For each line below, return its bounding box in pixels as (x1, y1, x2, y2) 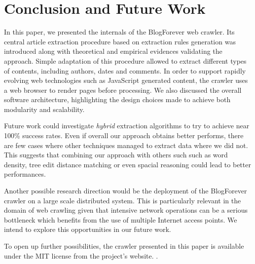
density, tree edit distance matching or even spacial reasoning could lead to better (4, 159, 251, 169)
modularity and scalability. (4, 104, 85, 114)
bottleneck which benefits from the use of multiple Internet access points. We (4, 214, 237, 225)
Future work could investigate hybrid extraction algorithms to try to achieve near (4, 120, 250, 131)
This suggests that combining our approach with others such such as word (4, 150, 228, 160)
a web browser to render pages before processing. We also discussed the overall (4, 84, 242, 95)
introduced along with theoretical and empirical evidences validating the (4, 46, 222, 56)
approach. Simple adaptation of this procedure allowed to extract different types (4, 55, 247, 66)
